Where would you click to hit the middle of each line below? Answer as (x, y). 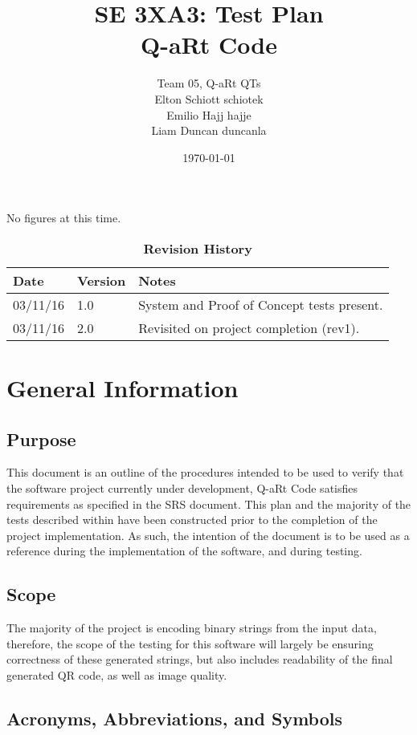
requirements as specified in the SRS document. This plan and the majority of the (209, 504)
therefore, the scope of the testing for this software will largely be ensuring (190, 643)
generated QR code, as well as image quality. (117, 675)
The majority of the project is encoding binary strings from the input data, (192, 628)
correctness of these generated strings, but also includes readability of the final (200, 659)
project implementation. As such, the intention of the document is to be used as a (208, 535)
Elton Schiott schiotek (209, 98)
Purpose (41, 439)
